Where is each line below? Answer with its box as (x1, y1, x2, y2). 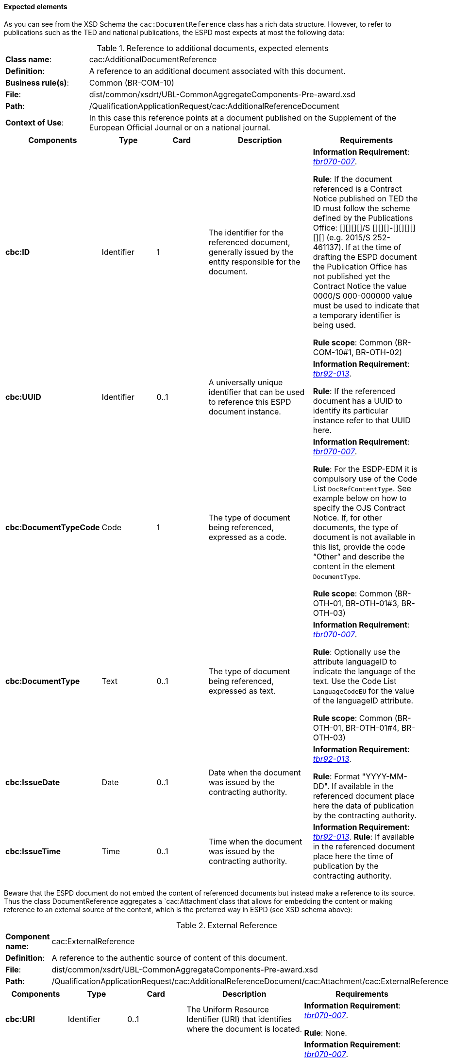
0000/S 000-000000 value (313, 290, 412, 301)
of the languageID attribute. (313, 695, 414, 705)
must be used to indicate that (313, 300, 419, 310)
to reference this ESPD (208, 396, 291, 407)
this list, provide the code (313, 541, 405, 552)
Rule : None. (304, 1027, 347, 1038)
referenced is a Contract (313, 183, 402, 194)
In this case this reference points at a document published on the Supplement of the (89, 112, 396, 123)
